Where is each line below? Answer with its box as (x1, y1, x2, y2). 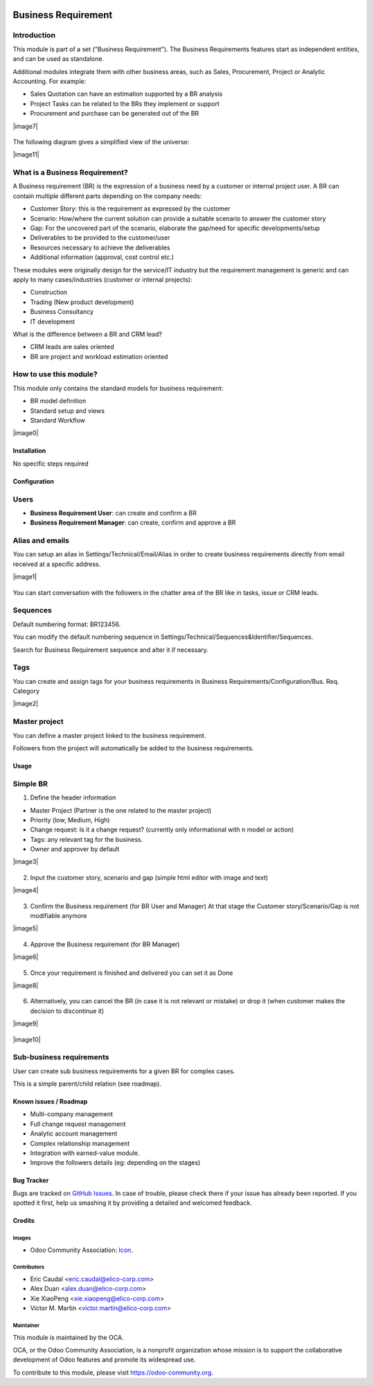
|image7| (12, 122, 38, 130)
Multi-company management (30, 1110, 114, 1118)
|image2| (12, 700, 39, 708)
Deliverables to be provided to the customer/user (30, 233, 170, 242)
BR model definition (30, 397, 87, 405)
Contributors (12, 1264, 45, 1271)
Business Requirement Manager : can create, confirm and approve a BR (30, 518, 236, 527)
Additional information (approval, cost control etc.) (30, 253, 175, 261)
